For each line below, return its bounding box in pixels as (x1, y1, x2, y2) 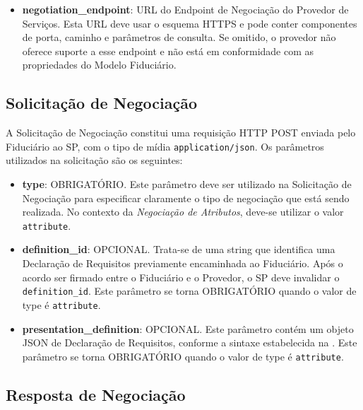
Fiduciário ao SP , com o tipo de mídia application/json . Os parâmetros (6, 139, 324, 153)
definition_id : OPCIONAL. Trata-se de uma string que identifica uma (22, 242, 335, 257)
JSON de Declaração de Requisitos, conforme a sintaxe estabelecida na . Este (22, 335, 357, 350)
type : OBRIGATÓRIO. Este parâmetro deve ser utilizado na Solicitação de (22, 177, 352, 192)
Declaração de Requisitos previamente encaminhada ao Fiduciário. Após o (22, 256, 343, 271)
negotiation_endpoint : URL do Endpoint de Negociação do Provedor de (22, 2, 349, 16)
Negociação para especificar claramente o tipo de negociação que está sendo (22, 190, 350, 205)
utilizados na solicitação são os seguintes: (6, 153, 183, 168)
